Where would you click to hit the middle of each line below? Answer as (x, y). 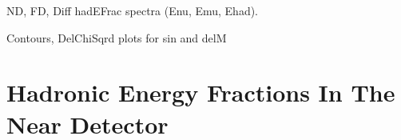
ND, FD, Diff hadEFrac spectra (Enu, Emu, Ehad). (133, 10)
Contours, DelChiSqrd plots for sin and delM (117, 37)
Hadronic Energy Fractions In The (201, 92)
